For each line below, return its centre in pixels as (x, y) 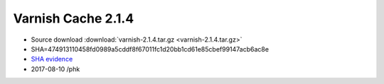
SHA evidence (52, 59)
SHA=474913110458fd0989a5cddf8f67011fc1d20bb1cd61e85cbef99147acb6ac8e (150, 49)
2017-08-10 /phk (55, 69)
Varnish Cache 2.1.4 (74, 18)
